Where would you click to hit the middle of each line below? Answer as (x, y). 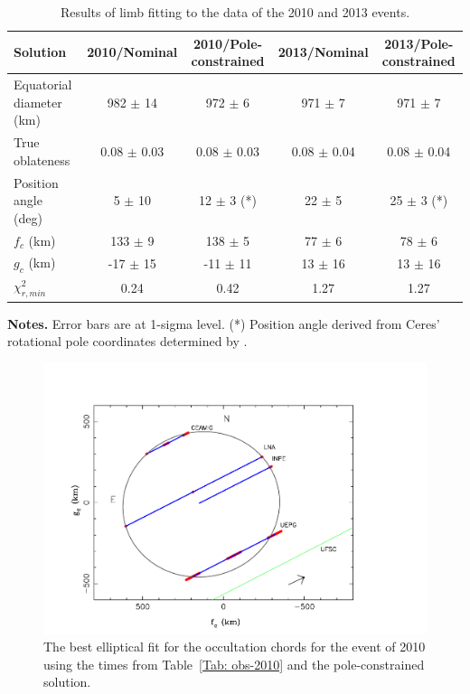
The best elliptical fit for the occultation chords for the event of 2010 (235, 647)
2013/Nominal (323, 52)
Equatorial (43, 84)
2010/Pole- (228, 43)
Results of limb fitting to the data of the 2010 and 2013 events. (235, 12)
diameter (38, 102)
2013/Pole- (419, 43)
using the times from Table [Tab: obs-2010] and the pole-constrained (234, 664)
